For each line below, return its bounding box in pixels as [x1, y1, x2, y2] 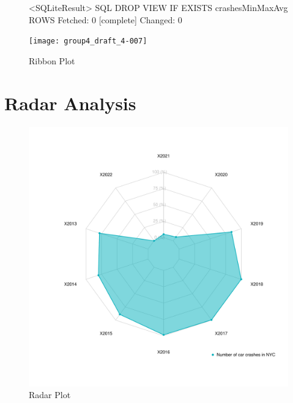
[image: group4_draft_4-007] [29, 37, 147, 46]
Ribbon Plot [29, 54, 75, 67]
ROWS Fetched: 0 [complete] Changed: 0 [29, 13, 182, 26]
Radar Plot [29, 388, 71, 401]
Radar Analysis [4, 90, 136, 115]
